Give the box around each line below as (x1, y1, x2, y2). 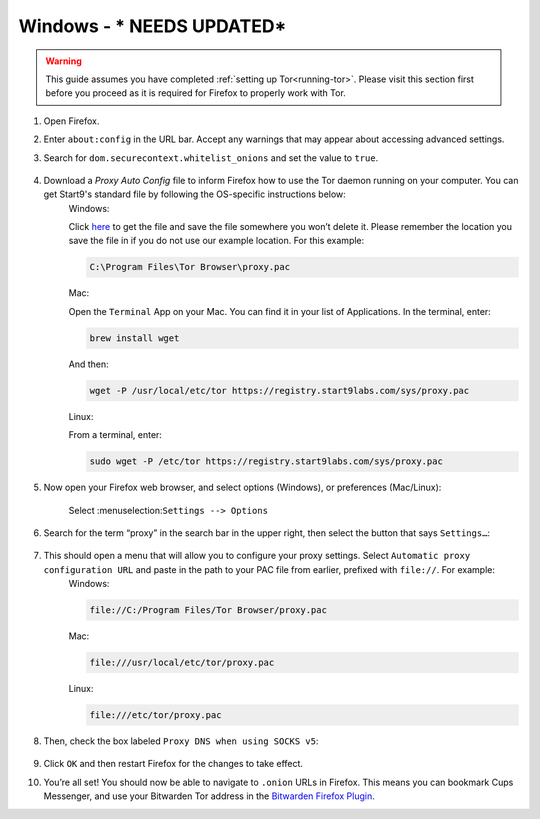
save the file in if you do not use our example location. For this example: (68, 235, 365, 247)
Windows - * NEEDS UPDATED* (18, 15, 287, 37)
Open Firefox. (43, 115, 100, 127)
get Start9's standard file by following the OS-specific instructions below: (43, 188, 347, 200)
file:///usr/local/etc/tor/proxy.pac (89, 657, 275, 669)
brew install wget (89, 332, 180, 344)
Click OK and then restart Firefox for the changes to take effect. (43, 758, 304, 770)
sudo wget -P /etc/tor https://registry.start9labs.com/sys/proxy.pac (89, 456, 444, 467)
